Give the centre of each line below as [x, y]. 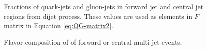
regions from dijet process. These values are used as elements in [98, 16]
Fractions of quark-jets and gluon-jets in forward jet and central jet [104, 6]
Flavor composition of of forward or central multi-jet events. [93, 42]
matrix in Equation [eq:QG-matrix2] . [59, 25]
